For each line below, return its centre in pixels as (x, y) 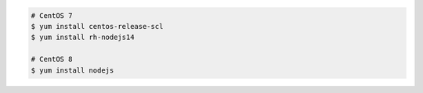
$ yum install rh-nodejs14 (83, 38)
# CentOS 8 (52, 59)
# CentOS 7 (52, 15)
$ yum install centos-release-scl (97, 26)
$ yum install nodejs (72, 70)
